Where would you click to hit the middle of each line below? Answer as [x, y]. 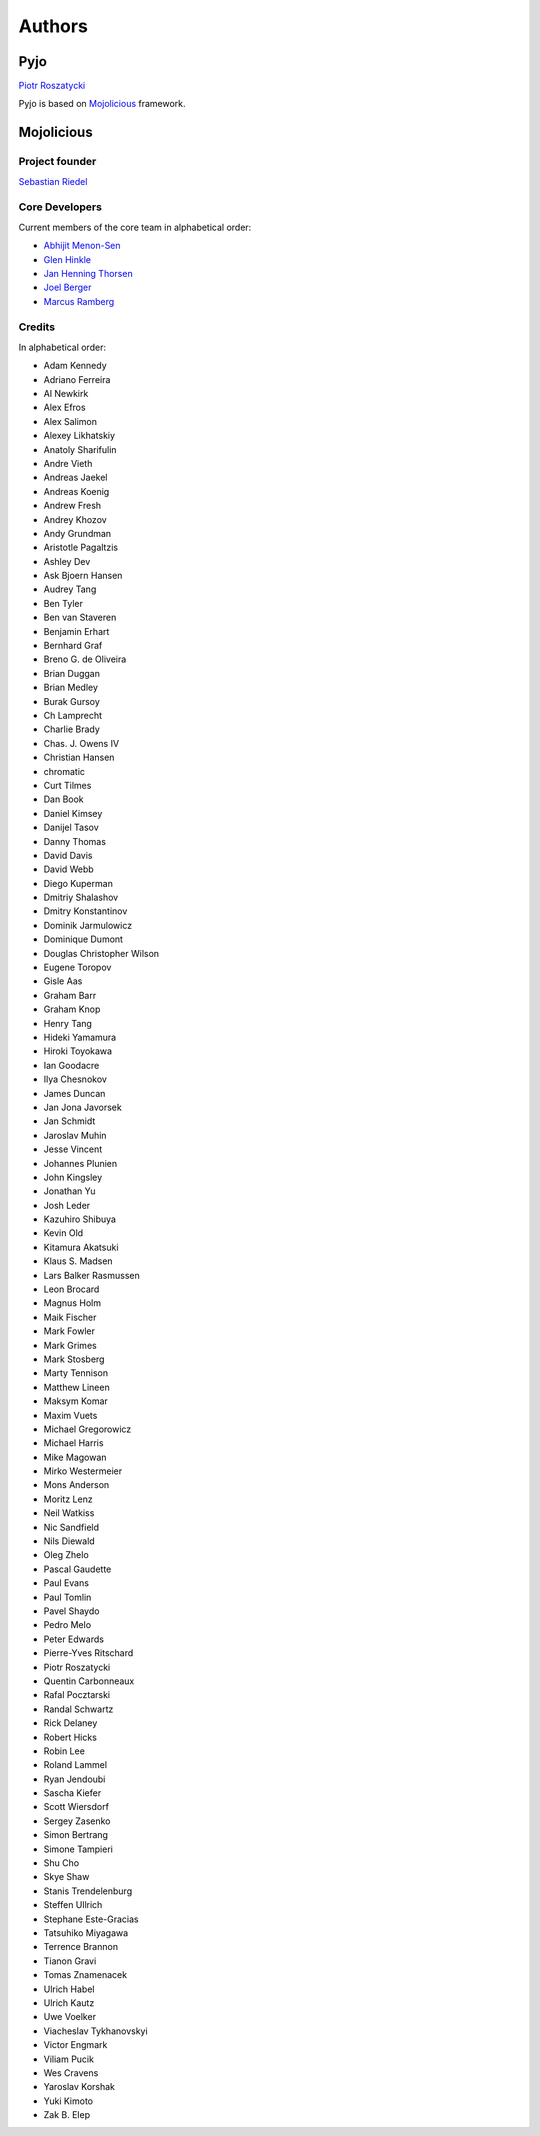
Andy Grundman [77, 533]
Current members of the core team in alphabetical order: [135, 227]
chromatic [64, 771]
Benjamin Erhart [76, 631]
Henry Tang [67, 1023]
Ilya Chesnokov [75, 1079]
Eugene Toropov [77, 967]
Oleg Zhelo [66, 1555]
